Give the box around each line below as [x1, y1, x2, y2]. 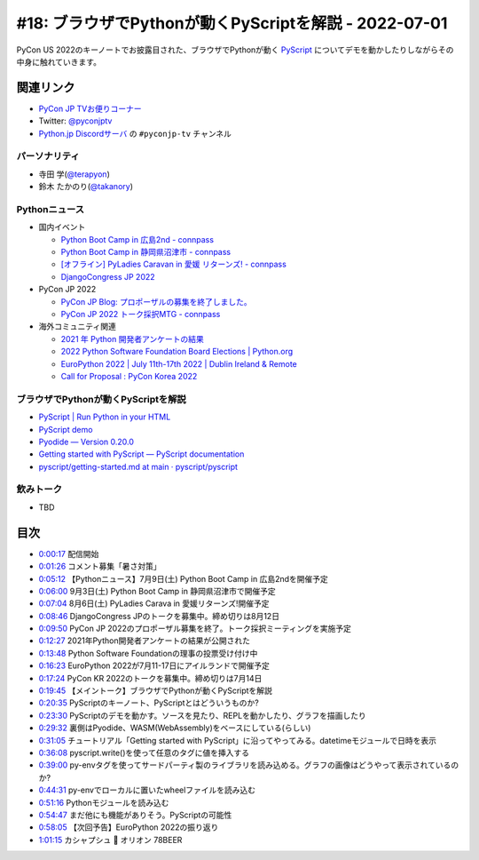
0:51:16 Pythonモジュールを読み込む [38, 797, 169, 808]
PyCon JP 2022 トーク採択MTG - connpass [60, 309, 221, 320]
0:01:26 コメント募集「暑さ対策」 [38, 561, 161, 572]
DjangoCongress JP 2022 [60, 271, 155, 282]
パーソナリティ [16, 150, 80, 163]
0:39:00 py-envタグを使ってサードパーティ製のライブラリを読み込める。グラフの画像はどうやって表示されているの [38, 760, 459, 770]
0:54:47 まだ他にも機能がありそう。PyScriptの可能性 [38, 809, 232, 820]
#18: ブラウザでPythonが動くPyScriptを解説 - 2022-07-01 [16, 13, 448, 33]
